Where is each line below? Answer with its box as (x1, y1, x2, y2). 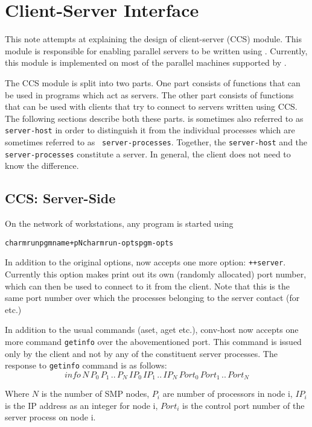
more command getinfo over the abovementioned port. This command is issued (5, 335, 302, 347)
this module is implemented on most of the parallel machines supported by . (5, 56, 287, 69)
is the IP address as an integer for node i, (5, 399, 158, 411)
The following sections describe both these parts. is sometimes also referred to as (5, 112, 304, 124)
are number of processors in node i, (162, 387, 293, 400)
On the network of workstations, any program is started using (5, 217, 234, 230)
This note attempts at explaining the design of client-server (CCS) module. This (5, 33, 302, 45)
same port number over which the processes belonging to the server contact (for (5, 291, 300, 304)
